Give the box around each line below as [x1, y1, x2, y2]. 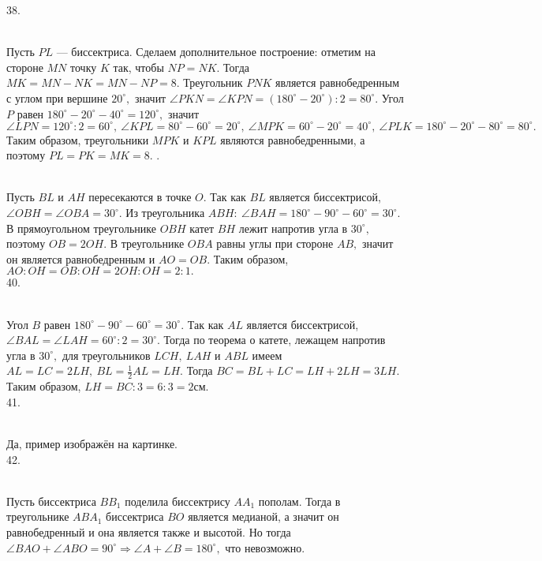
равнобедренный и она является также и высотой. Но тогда [6, 523, 291, 540]
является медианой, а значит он [188, 508, 339, 525]
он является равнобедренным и [6, 250, 155, 267]
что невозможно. [225, 539, 305, 555]
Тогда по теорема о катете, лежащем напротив [163, 331, 386, 348]
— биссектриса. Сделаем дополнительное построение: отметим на [56, 43, 376, 60]
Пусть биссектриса [6, 492, 96, 509]
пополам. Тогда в [258, 492, 341, 509]
